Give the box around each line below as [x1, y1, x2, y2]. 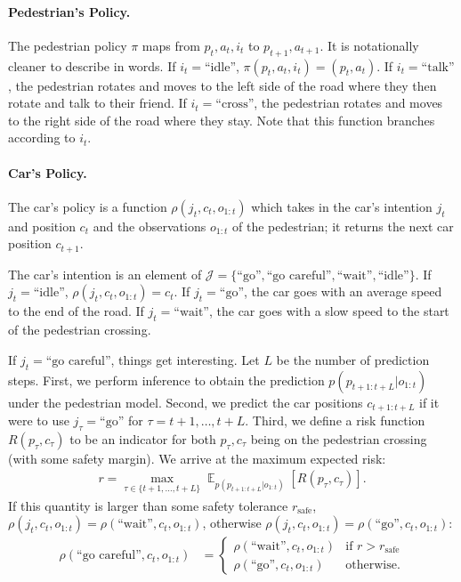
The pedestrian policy [8, 36, 127, 54]
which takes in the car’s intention [251, 197, 433, 215]
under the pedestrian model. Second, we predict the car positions [8, 392, 363, 411]
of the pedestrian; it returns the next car [232, 216, 454, 235]
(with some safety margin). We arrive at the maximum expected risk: [8, 449, 386, 467]
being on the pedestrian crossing [250, 429, 427, 448]
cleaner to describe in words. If [8, 56, 176, 75]
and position [8, 216, 76, 235]
